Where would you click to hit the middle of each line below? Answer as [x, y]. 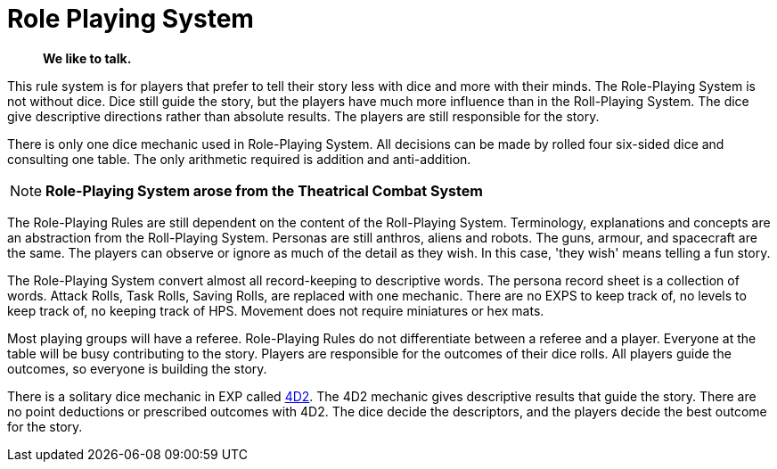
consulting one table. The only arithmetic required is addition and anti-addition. [239, 159]
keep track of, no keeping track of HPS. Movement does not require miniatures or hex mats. [276, 310]
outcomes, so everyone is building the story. [137, 368]
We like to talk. [87, 58]
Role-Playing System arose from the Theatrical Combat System [264, 190]
